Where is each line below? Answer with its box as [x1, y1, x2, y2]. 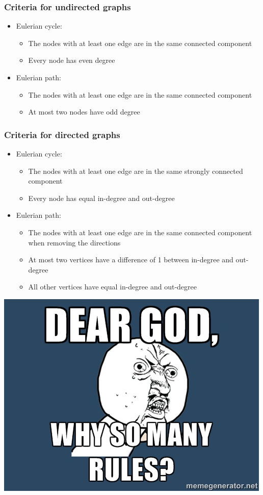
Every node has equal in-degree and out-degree [28, 192, 175, 203]
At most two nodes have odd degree [28, 106, 140, 117]
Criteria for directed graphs [4, 128, 120, 141]
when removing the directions [28, 237, 121, 247]
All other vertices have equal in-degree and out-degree [28, 281, 197, 292]
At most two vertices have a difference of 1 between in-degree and [28, 254, 233, 265]
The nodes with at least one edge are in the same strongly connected [28, 165, 243, 176]
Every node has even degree [28, 55, 115, 65]
